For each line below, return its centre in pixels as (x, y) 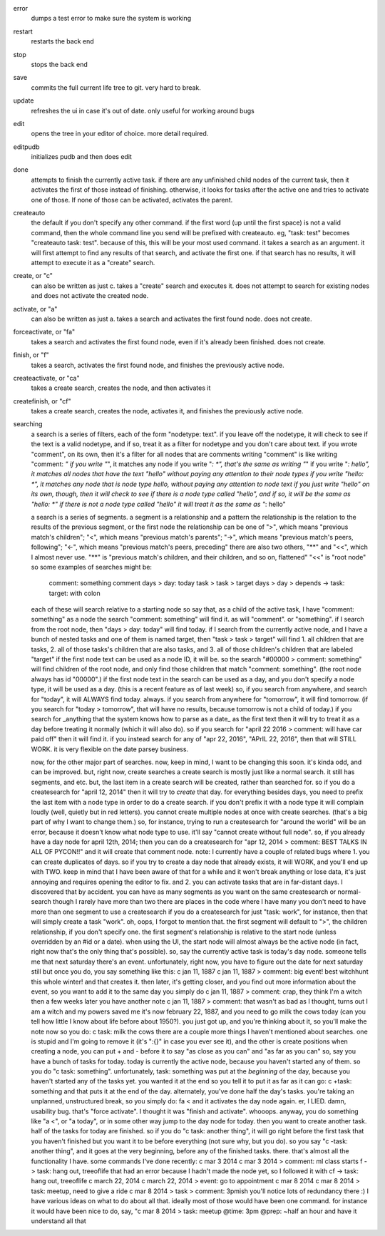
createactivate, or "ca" (46, 378)
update (24, 101)
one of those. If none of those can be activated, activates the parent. (132, 200)
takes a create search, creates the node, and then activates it (121, 388)
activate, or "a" (35, 309)
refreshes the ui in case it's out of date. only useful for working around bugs (143, 110)
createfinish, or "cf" (42, 401)
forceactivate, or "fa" (44, 332)
